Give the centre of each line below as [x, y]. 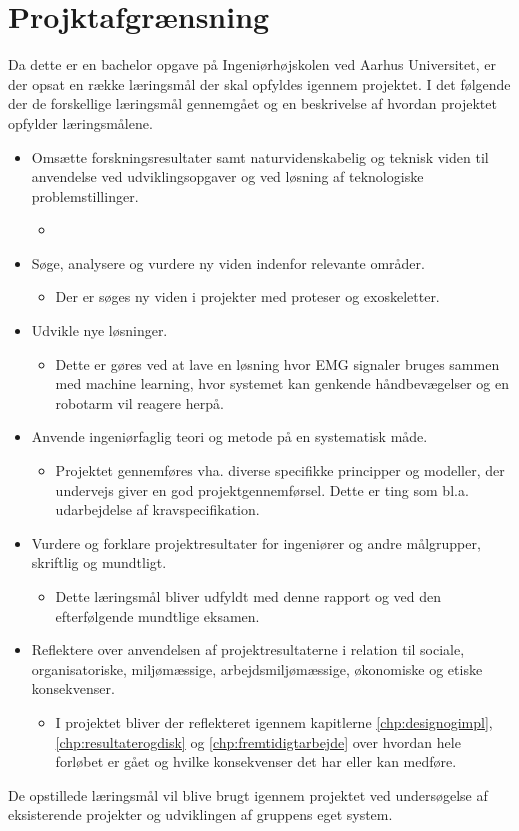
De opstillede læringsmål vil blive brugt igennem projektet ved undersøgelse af [248, 794]
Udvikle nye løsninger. [99, 330]
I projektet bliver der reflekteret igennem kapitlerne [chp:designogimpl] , [274, 721]
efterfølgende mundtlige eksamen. [157, 615]
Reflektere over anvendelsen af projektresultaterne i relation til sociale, [248, 649]
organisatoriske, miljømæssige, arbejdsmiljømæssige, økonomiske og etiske [257, 668]
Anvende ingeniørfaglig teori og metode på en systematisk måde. [229, 436]
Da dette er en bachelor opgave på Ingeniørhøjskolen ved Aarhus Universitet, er [252, 64]
